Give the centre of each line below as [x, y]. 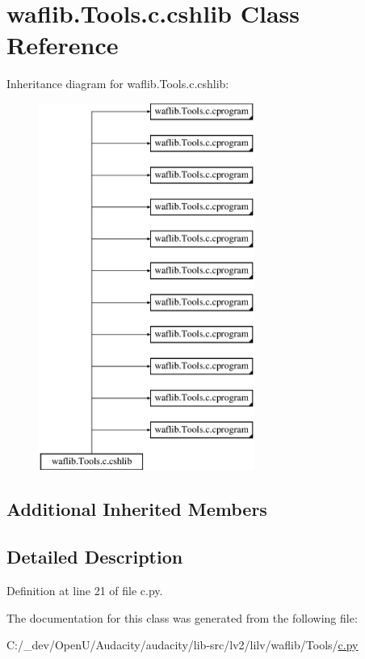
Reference [63, 45]
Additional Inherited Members [137, 509]
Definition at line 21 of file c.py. [85, 591]
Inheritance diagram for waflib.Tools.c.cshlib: [118, 84]
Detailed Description [95, 557]
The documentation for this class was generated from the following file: [182, 617]
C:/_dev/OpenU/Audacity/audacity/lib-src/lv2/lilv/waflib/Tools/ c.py [182, 645]
